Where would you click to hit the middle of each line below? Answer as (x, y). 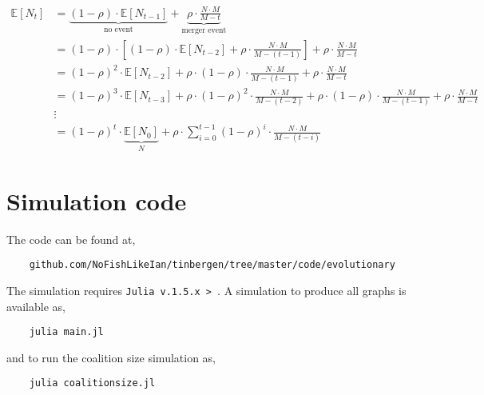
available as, (36, 306)
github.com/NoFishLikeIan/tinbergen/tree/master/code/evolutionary (212, 265)
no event (118, 30)
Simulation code (97, 200)
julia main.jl (66, 332)
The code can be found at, (71, 239)
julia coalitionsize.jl (92, 383)
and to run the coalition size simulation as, (111, 357)
